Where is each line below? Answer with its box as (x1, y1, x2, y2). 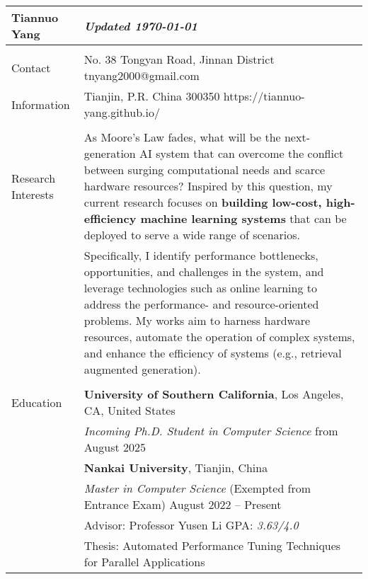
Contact (11, 59, 51, 76)
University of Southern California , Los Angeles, (84, 386, 344, 402)
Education (11, 394, 62, 411)
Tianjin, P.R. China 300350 (84, 88, 220, 104)
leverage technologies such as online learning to (84, 280, 318, 296)
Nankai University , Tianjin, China (84, 459, 268, 476)
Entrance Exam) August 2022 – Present (84, 496, 282, 512)
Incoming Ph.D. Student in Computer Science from (84, 423, 338, 439)
